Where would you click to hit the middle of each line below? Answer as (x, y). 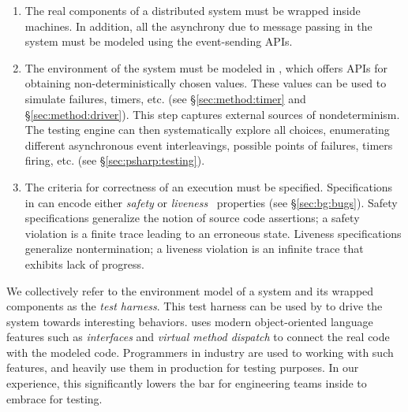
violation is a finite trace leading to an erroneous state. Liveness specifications (213, 233)
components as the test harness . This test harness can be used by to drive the (195, 306)
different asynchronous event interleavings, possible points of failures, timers (209, 145)
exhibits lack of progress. (84, 264)
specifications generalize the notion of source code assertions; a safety (192, 218)
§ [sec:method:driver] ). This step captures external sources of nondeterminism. (212, 114)
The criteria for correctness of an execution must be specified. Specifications (209, 186)
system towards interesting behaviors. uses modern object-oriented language (190, 321)
